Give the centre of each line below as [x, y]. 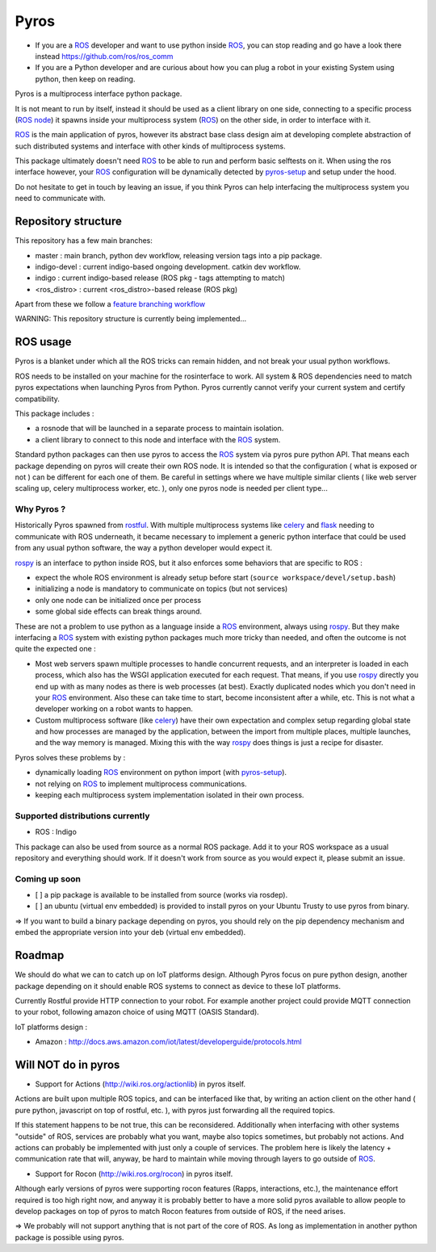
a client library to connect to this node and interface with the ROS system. [158, 439]
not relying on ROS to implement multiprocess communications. [141, 784]
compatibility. [38, 399]
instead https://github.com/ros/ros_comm [104, 56]
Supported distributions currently [82, 815]
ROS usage [43, 342]
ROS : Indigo [56, 832]
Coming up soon [48, 878]
